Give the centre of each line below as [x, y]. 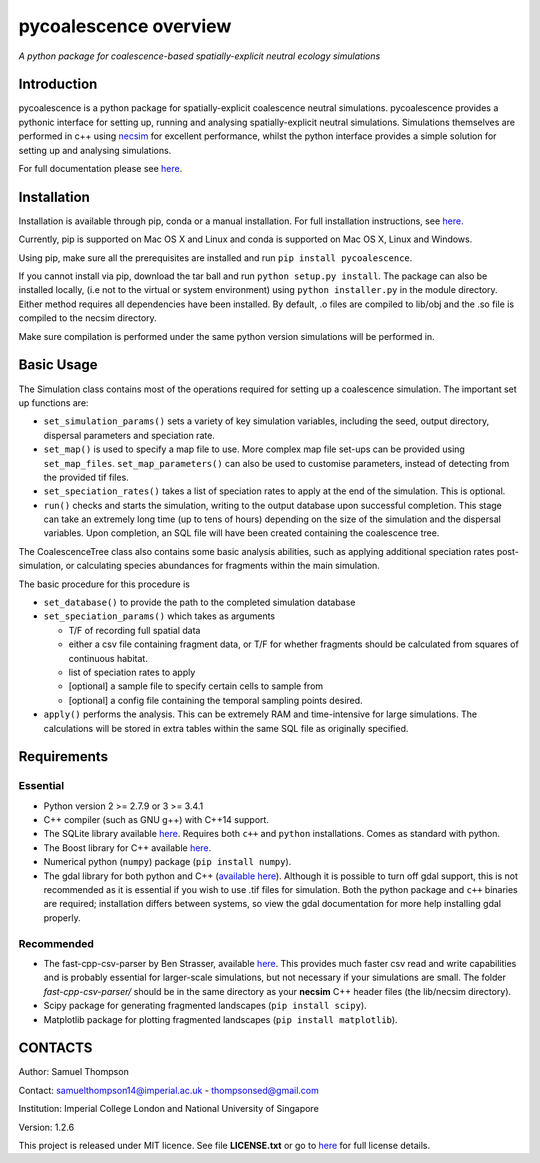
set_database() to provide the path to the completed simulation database [199, 602]
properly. [62, 917]
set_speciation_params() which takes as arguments [159, 616]
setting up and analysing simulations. [95, 150]
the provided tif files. [86, 477]
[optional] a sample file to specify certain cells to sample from [196, 686]
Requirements [63, 756]
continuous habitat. [108, 658]
